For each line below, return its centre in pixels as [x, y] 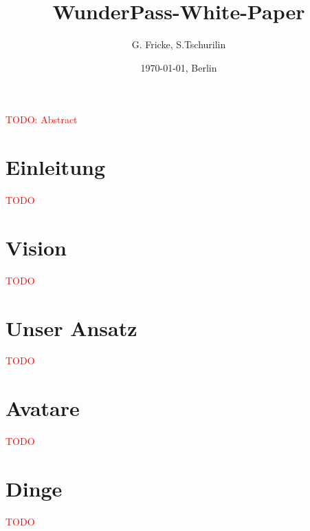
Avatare [43, 408]
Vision [36, 247]
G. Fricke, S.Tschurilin [179, 44]
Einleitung [56, 167]
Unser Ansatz [71, 327]
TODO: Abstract [42, 119]
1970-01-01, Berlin [179, 67]
